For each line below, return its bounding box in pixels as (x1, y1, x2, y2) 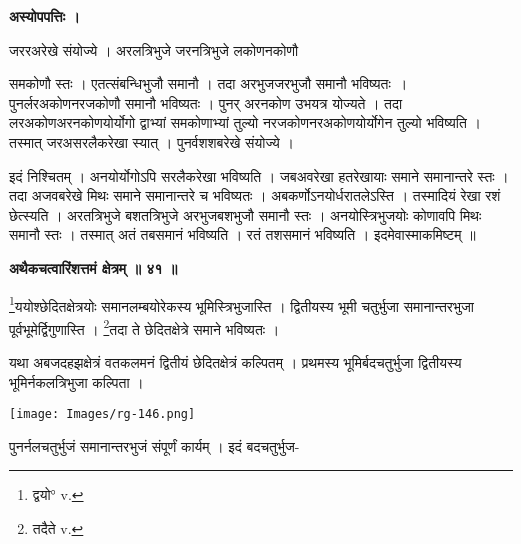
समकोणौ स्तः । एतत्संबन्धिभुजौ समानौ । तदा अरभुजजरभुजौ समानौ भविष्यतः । (9, 73, 408, 94)
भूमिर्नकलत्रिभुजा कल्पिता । (9, 371, 144, 392)
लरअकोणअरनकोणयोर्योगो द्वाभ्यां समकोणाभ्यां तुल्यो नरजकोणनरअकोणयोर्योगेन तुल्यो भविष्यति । (9, 112, 481, 133)
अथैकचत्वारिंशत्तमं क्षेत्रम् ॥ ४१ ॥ (9, 257, 178, 278)
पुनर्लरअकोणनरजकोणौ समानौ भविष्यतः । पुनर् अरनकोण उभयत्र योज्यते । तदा (9, 92, 403, 113)
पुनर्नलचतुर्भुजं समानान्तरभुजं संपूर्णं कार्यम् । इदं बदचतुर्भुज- (9, 435, 300, 456)
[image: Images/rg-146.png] (9, 407, 196, 422)
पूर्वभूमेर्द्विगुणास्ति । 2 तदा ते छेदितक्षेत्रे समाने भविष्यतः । (9, 315, 280, 339)
